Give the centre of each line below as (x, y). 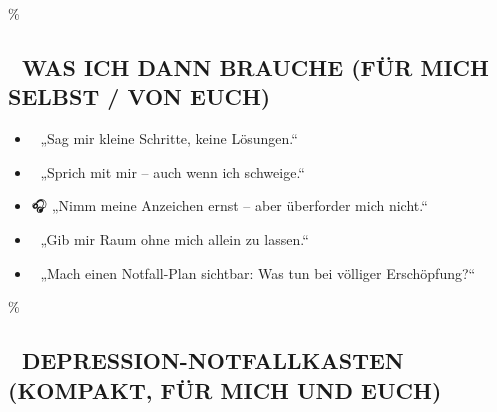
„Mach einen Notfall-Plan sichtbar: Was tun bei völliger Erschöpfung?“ (258, 272)
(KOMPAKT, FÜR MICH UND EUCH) (225, 389)
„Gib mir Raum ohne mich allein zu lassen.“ (174, 238)
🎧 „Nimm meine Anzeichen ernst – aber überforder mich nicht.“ (229, 205)
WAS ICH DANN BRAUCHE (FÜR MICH (255, 66)
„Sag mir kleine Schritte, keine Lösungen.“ (169, 138)
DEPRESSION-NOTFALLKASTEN (212, 360)
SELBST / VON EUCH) (139, 96)
